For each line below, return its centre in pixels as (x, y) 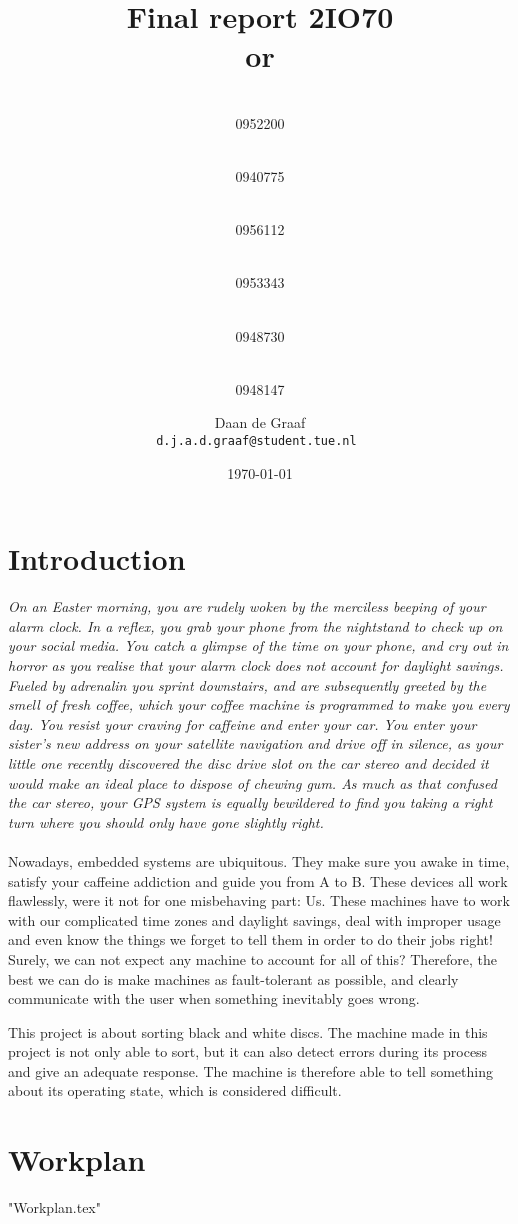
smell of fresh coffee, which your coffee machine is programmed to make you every (259, 704)
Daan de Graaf (260, 422)
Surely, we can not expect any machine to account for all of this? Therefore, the (253, 958)
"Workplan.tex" (54, 1207)
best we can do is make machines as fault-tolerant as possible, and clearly (233, 978)
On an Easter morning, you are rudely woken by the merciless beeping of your (247, 606)
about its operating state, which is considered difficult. (175, 1090)
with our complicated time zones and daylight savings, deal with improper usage (254, 919)
